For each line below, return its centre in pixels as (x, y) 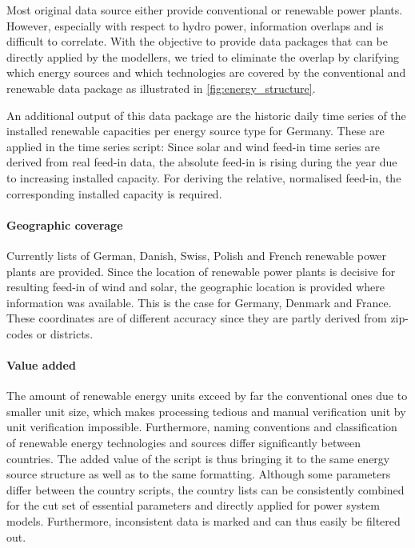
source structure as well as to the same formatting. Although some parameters (199, 474)
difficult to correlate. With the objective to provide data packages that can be (197, 41)
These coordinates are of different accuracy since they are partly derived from (197, 318)
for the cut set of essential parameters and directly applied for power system (193, 505)
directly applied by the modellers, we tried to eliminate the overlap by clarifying (203, 56)
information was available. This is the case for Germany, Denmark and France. (199, 302)
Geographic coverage (65, 224)
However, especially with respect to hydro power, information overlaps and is (195, 25)
